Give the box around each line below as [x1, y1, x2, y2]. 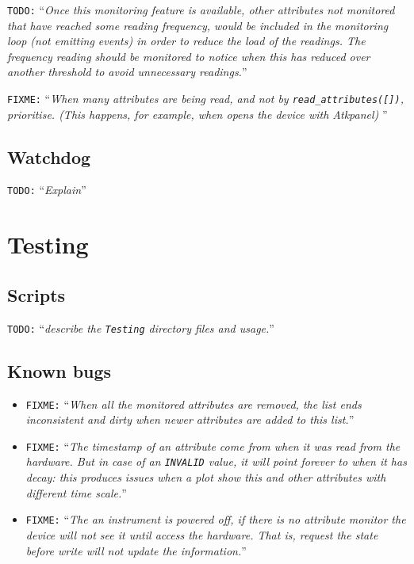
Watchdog [7, 144, 91, 169]
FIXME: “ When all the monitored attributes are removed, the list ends [25, 395, 362, 412]
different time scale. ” [25, 484, 127, 501]
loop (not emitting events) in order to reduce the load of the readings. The [7, 32, 366, 49]
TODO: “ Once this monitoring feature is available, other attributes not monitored [7, 2, 395, 17]
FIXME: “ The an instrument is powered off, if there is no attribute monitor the [25, 511, 406, 528]
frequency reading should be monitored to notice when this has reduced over [7, 48, 370, 64]
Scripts [7, 282, 66, 307]
